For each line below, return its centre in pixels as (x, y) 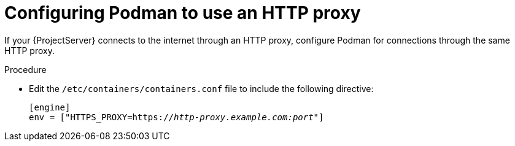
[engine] (50, 107)
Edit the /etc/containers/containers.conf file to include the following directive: (201, 88)
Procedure (25, 69)
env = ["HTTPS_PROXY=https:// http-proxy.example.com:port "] (176, 117)
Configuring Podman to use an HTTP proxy (183, 13)
